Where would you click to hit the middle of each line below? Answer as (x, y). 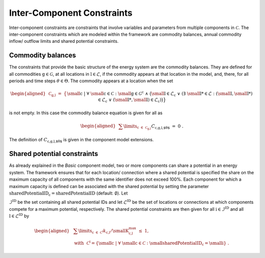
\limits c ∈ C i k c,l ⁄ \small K (104, 231)
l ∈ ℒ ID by (19, 216)
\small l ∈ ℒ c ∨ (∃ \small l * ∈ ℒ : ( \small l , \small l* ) (202, 94)
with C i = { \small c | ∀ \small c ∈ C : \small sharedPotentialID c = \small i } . (152, 243)
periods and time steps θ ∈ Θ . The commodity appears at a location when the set (91, 81)
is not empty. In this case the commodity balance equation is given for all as (86, 113)
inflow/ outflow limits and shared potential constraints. (64, 41)
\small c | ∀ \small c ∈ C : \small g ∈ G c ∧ (108, 93)
